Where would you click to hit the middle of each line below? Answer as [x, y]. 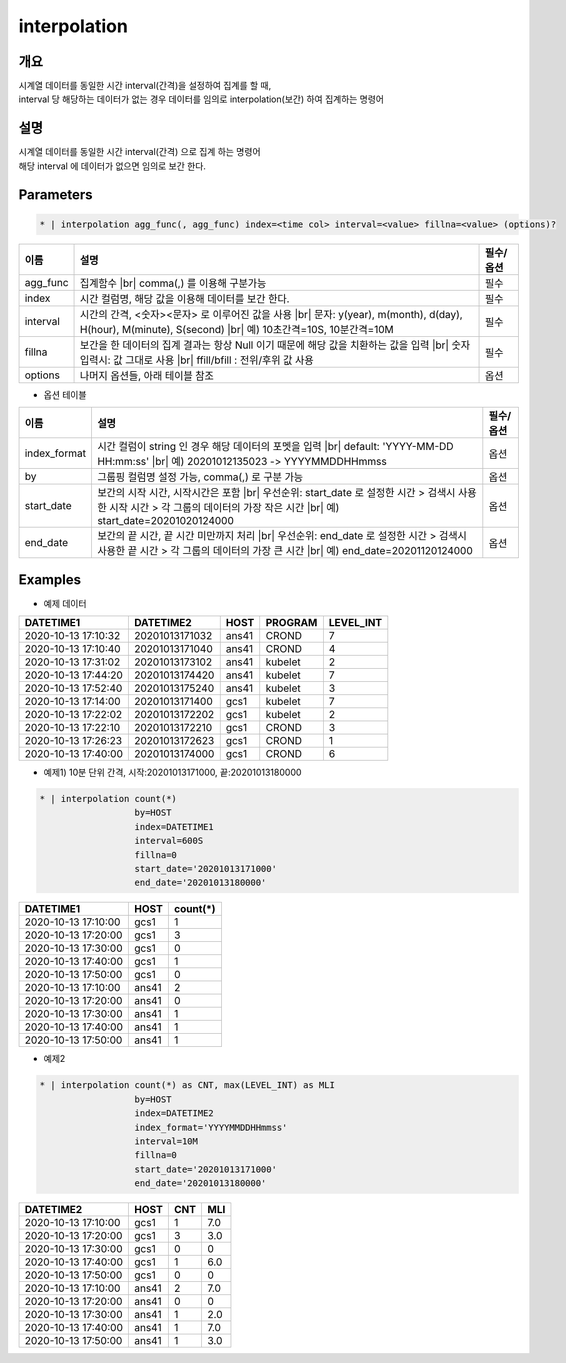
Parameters [55, 194]
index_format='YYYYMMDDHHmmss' [211, 1127]
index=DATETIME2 [174, 1113]
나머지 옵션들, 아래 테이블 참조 [147, 375]
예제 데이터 [65, 603]
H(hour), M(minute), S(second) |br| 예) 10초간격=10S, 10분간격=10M [237, 329]
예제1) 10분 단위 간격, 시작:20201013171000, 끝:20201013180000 [172, 772]
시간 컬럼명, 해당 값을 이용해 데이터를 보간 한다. [185, 298]
